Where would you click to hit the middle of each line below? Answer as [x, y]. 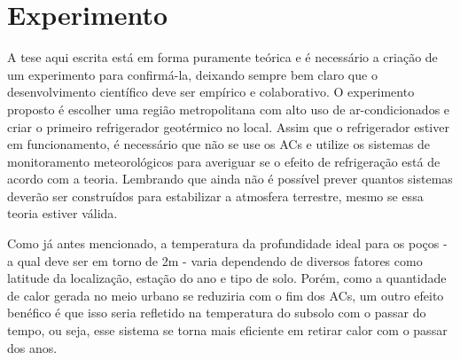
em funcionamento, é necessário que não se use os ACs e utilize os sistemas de [219, 144]
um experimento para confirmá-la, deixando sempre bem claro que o [192, 74]
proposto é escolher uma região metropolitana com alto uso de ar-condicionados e [229, 109]
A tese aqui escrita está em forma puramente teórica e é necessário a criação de [222, 57]
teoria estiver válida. [62, 213]
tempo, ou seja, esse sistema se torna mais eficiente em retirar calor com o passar [227, 330]
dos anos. [32, 347]
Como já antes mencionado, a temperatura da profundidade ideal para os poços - [227, 243]
